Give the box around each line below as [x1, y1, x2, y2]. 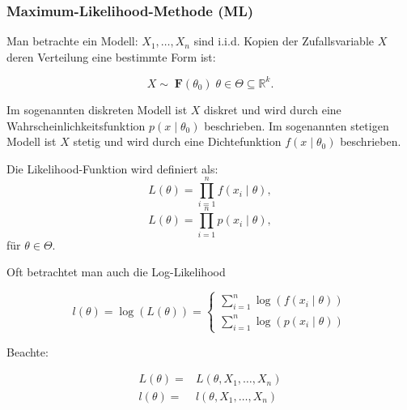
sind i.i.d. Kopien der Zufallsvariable [193, 32, 375, 49]
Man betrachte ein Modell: [6, 32, 138, 49]
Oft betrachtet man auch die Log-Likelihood [6, 263, 226, 280]
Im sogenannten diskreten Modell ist [6, 100, 188, 117]
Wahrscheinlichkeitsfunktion [6, 117, 146, 134]
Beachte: [6, 343, 49, 360]
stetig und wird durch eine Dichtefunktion [73, 133, 282, 150]
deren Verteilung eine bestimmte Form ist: [6, 48, 216, 65]
